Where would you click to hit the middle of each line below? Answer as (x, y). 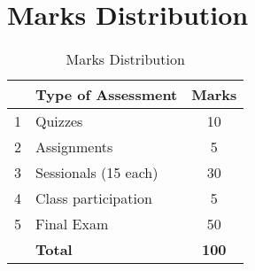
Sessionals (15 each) (97, 173)
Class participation (94, 198)
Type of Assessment (107, 95)
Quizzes (59, 121)
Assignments (74, 147)
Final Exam (72, 224)
